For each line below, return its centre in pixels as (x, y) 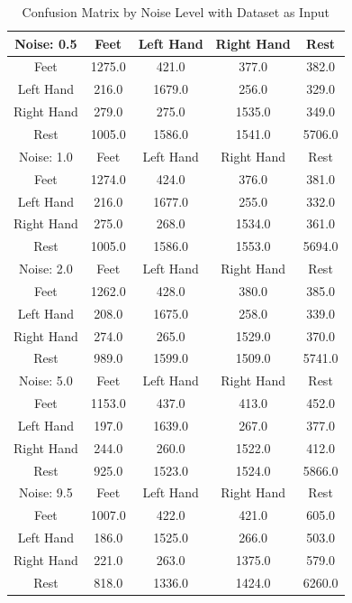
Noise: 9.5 (46, 492)
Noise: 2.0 (46, 269)
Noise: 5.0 (46, 380)
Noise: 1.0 (46, 156)
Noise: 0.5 (46, 43)
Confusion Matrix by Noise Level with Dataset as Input (176, 12)
